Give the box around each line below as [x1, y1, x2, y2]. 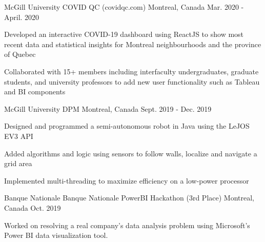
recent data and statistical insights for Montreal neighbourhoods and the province [4, 38, 261, 49]
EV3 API [4, 130, 33, 141]
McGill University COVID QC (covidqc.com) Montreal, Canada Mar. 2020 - [4, 2, 244, 12]
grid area [4, 158, 32, 169]
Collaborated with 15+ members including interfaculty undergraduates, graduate [4, 66, 259, 76]
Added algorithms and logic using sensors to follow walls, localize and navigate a [4, 148, 257, 158]
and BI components [4, 86, 66, 97]
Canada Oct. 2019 [4, 202, 61, 213]
